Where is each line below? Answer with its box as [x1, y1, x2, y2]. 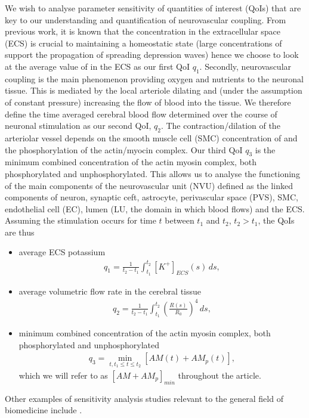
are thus [5, 225, 35, 238]
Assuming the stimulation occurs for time [5, 214, 156, 227]
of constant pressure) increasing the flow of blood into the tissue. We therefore [5, 95, 291, 108]
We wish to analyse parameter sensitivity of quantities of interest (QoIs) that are [5, 2, 301, 14]
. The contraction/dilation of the [160, 119, 280, 132]
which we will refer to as [18, 369, 108, 381]
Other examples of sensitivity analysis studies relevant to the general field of [5, 392, 283, 404]
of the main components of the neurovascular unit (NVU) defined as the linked [5, 179, 293, 191]
